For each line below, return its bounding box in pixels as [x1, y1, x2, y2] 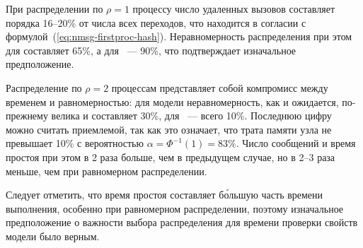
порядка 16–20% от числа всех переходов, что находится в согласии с [6, 15, 306, 30]
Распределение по [6, 80, 82, 95]
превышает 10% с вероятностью [6, 136, 144, 150]
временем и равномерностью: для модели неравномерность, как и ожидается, [6, 94, 339, 109]
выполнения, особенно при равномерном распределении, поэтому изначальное [6, 201, 344, 215]
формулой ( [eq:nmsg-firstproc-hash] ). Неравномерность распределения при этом [6, 29, 352, 44]
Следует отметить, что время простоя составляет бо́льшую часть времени [6, 187, 323, 202]
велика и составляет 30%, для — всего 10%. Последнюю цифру [51, 108, 332, 123]
